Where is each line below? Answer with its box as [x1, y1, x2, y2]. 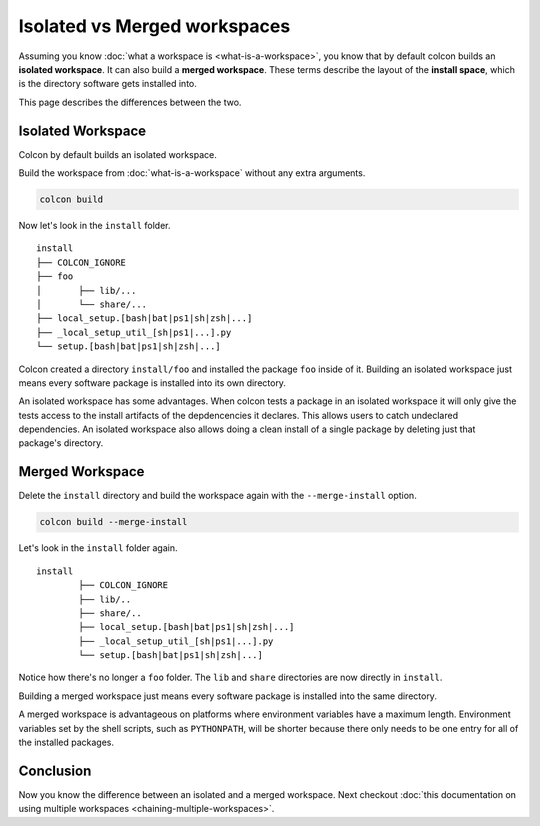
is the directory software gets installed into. [18, 78, 197, 90]
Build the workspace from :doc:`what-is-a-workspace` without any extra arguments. [18, 167, 366, 179]
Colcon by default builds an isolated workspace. [18, 148, 217, 160]
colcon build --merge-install [39, 516, 188, 528]
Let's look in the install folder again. [18, 542, 179, 554]
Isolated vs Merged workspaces [18, 15, 291, 37]
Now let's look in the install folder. [18, 219, 171, 231]
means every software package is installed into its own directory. [18, 376, 287, 389]
